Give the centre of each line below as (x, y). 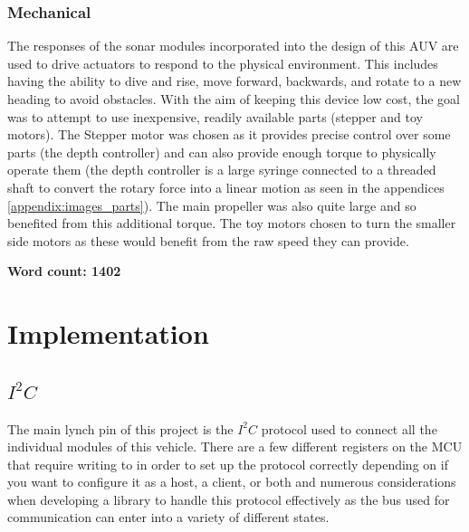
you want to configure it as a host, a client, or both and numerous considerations (232, 482)
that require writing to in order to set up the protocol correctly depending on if (228, 464)
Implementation (108, 333)
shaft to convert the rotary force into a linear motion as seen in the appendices (226, 187)
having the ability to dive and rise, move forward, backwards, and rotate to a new (234, 81)
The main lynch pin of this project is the (120, 428)
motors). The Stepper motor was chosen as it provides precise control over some (229, 134)
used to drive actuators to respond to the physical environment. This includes (223, 63)
